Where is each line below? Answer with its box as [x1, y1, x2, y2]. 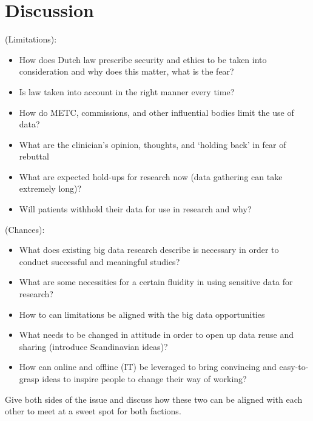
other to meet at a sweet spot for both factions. [5, 405, 181, 417]
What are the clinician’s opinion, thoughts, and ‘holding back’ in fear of [19, 138, 286, 150]
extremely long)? [19, 182, 82, 195]
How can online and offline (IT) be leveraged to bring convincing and [19, 360, 277, 373]
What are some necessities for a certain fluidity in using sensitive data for [19, 275, 293, 288]
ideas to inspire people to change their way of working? [42, 372, 247, 385]
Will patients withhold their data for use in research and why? [19, 203, 252, 215]
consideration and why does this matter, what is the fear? [19, 65, 234, 78]
